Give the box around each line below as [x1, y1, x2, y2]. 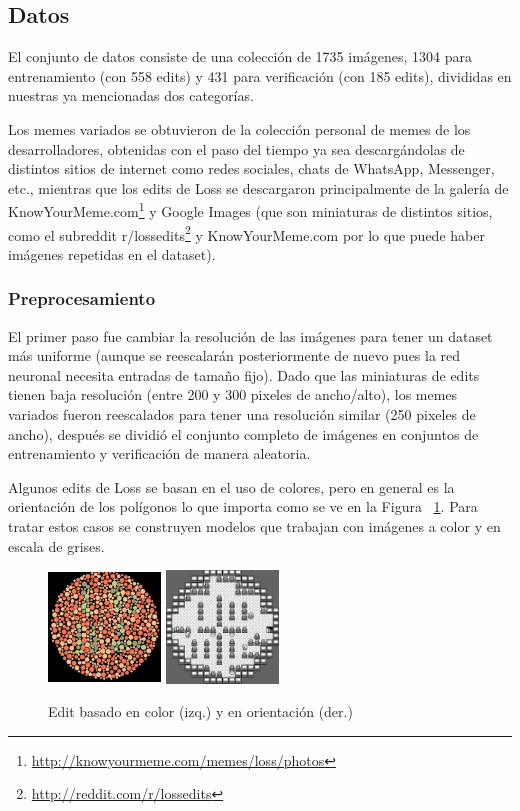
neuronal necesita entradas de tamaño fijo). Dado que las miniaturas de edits [8, 364, 480, 385]
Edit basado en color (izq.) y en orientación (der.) [48, 701, 353, 722]
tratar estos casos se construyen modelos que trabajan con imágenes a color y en [8, 516, 501, 537]
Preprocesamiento [8, 286, 156, 311]
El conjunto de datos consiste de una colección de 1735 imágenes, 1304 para [8, 46, 473, 67]
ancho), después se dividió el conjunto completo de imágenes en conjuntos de [8, 423, 479, 444]
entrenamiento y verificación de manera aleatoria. [8, 443, 311, 464]
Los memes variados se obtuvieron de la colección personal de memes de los [8, 118, 471, 139]
